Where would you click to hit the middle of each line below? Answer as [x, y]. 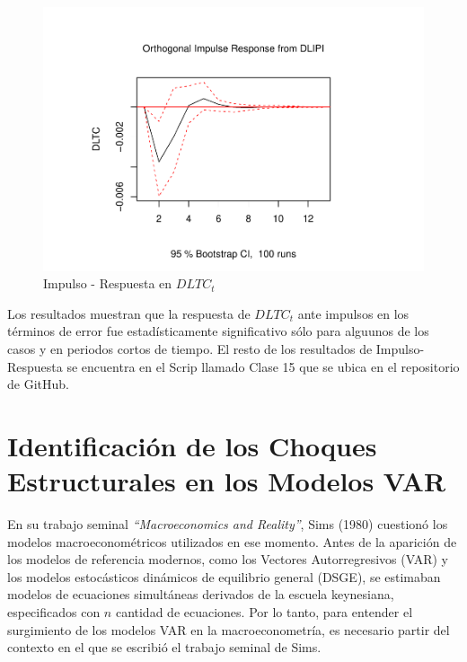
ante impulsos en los [353, 313]
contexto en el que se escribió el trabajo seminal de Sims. [164, 647]
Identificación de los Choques [192, 445]
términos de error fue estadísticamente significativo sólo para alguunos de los [218, 331]
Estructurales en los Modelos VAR [227, 481]
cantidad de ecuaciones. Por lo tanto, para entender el [264, 611]
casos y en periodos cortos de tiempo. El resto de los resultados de [190, 348]
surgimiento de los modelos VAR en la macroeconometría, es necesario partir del [229, 629]
